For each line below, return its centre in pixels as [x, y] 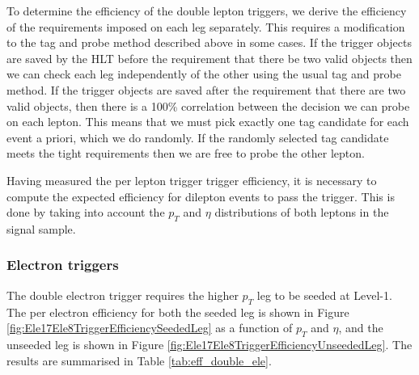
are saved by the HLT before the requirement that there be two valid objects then [209, 58]
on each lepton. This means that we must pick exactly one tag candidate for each [208, 122]
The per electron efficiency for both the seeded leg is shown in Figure [178, 312]
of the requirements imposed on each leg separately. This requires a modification [206, 26]
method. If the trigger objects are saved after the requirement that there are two [206, 89]
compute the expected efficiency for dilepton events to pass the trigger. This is [201, 196]
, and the [361, 328]
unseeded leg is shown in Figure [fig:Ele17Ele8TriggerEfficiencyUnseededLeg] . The [209, 344]
